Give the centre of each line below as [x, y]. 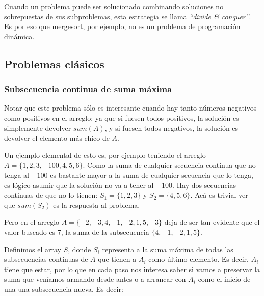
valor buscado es [30, 232]
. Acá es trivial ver [219, 195]
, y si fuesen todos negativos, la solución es [171, 128]
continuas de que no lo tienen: [51, 195]
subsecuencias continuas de [46, 259]
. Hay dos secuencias [204, 185]
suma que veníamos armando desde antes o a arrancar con [95, 279]
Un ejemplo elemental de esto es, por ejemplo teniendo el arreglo [105, 155]
